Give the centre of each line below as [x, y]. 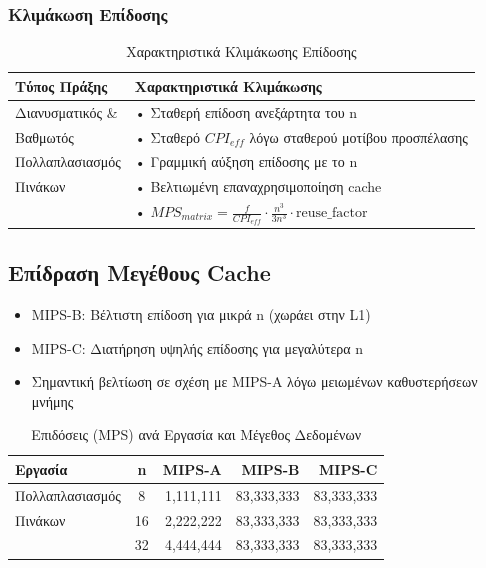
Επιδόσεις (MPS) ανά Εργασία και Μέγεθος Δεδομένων [196, 434]
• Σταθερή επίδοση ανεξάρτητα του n [246, 111]
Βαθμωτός [44, 136]
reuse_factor [332, 213]
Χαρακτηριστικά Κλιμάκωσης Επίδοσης [241, 51]
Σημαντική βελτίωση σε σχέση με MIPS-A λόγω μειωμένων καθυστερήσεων [254, 381]
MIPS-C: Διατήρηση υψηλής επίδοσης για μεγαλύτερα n [197, 347]
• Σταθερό [167, 136]
